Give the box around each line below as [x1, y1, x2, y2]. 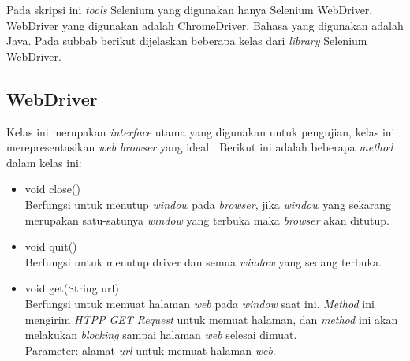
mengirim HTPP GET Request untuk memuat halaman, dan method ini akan [24, 311, 398, 327]
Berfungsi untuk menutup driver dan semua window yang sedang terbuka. [24, 253, 382, 270]
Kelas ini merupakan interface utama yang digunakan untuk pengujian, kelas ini [6, 123, 395, 140]
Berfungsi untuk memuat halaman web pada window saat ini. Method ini [24, 295, 375, 311]
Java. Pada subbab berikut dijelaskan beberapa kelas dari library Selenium [6, 32, 367, 49]
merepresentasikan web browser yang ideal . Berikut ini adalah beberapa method [6, 139, 393, 155]
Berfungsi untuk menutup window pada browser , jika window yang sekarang [24, 195, 392, 212]
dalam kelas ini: [6, 154, 82, 170]
